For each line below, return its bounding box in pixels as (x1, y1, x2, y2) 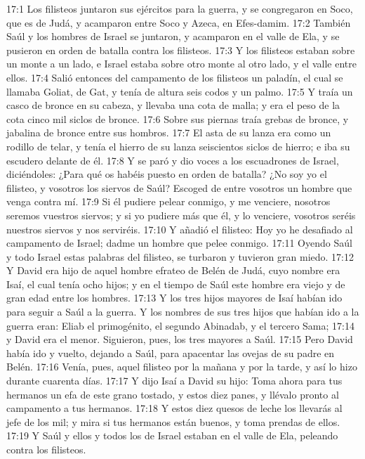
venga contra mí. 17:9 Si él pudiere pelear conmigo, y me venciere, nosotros (6, 194, 331, 209)
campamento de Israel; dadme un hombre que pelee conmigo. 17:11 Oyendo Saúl (6, 235, 352, 250)
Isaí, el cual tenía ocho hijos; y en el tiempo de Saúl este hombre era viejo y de (6, 276, 345, 291)
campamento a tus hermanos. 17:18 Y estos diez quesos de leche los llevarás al (6, 401, 343, 415)
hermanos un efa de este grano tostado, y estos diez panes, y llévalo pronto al (6, 387, 339, 401)
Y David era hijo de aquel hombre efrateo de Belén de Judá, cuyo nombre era (6, 263, 340, 278)
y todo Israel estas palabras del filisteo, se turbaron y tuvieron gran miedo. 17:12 (6, 249, 354, 264)
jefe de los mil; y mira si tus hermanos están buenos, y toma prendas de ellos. (6, 414, 340, 429)
